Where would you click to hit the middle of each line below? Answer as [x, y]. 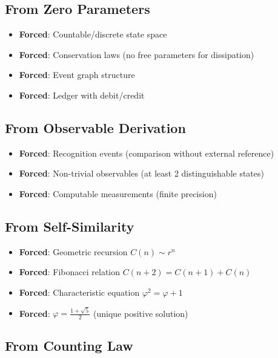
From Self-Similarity [70, 226]
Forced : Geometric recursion [73, 251]
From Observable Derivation [95, 127]
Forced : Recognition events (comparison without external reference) [147, 153]
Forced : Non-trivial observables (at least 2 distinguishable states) [141, 173]
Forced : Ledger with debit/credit [82, 95]
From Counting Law [69, 346]
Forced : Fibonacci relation [70, 272]
